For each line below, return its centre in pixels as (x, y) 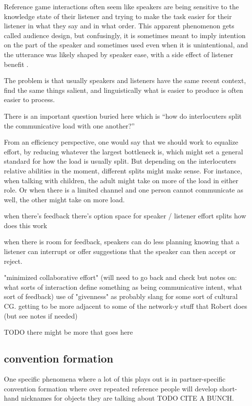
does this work (26, 225)
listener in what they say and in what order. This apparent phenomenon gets (119, 26)
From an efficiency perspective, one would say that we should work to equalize (121, 142)
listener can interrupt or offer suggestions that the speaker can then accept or (120, 251)
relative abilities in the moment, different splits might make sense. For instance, (123, 170)
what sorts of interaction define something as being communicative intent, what (123, 287)
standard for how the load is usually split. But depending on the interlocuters (120, 161)
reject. (13, 261)
